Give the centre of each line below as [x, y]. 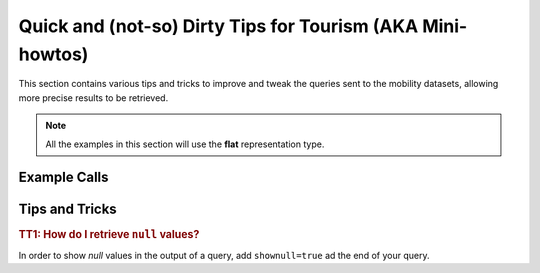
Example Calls [63, 177]
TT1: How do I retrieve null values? [109, 235]
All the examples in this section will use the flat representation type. [185, 144]
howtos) [53, 54]
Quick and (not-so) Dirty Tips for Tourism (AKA [218, 26]
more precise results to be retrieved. [93, 97]
